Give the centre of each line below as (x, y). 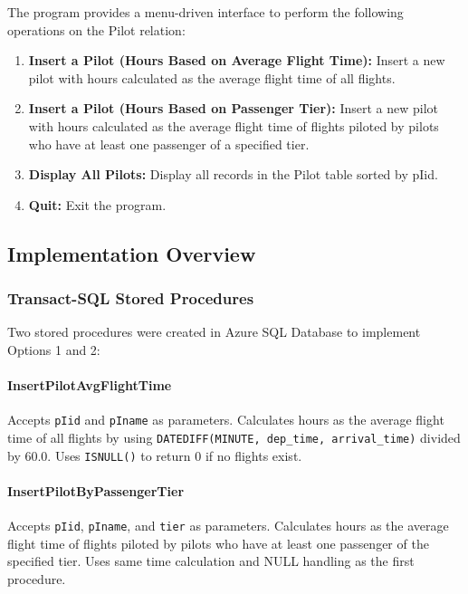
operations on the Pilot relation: (96, 29)
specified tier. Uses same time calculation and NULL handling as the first (211, 561)
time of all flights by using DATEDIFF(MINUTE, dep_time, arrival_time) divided (234, 437)
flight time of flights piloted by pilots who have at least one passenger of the (218, 543)
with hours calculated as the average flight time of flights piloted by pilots (234, 125)
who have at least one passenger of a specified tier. (169, 144)
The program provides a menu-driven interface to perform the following (205, 12)
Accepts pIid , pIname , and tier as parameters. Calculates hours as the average (228, 526)
